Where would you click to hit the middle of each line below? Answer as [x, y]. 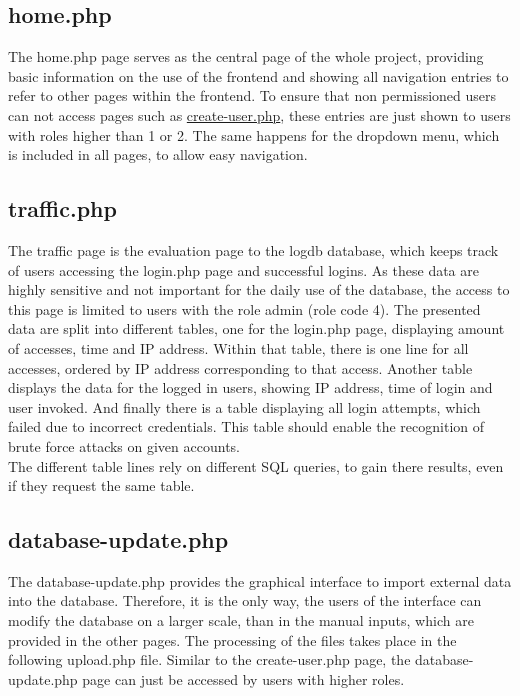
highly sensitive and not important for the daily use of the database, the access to [259, 289]
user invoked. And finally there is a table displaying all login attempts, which [244, 406]
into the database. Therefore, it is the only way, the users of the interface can [245, 600]
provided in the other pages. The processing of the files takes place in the [232, 639]
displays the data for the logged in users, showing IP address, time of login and [250, 387]
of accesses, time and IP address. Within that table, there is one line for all [238, 347]
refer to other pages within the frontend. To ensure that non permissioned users [252, 95]
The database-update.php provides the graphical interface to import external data [260, 580]
